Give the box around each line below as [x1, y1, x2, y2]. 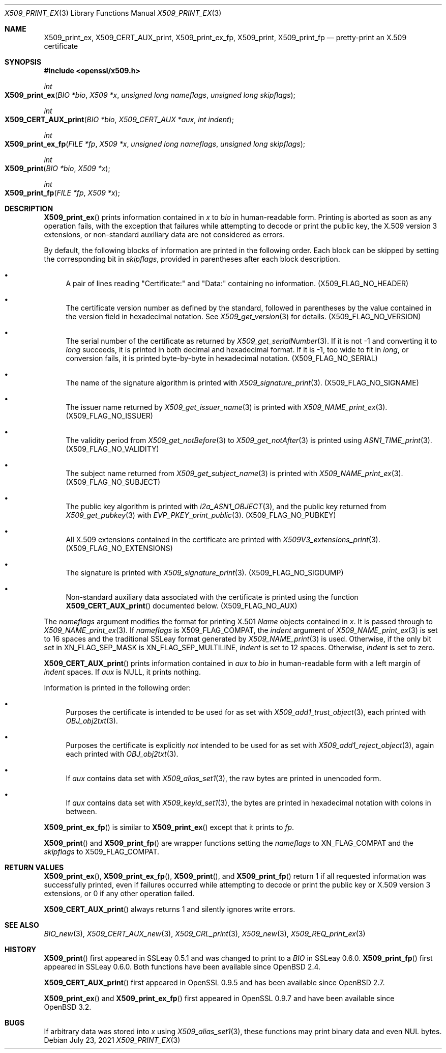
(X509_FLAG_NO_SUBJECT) [66, 478, 161, 486]
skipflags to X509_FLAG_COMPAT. [44, 847, 160, 856]
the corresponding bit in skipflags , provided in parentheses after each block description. [44, 255, 340, 263]
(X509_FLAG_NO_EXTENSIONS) [66, 544, 173, 552]
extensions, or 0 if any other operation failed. [44, 889, 195, 898]
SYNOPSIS [5, 58, 42, 66]
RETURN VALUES [5, 863, 64, 872]
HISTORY [5, 945, 37, 954]
